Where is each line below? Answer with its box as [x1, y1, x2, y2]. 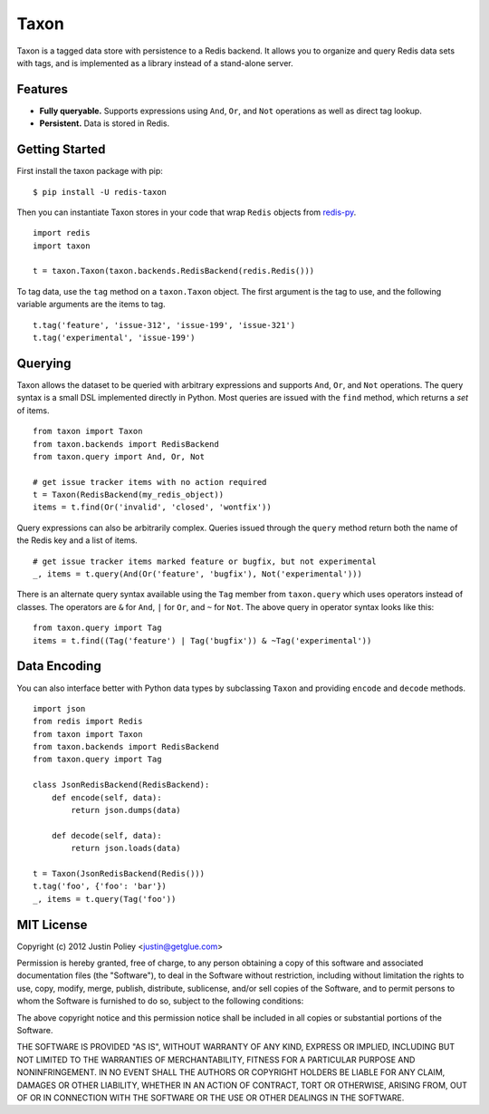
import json [33, 703, 86, 713]
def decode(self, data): [51, 830, 162, 840]
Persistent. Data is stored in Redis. [39, 118, 170, 129]
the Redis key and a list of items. [16, 535, 138, 546]
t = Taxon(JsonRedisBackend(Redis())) [33, 868, 206, 878]
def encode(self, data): [51, 792, 162, 802]
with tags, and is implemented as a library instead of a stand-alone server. [16, 57, 293, 68]
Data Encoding [16, 658, 101, 674]
